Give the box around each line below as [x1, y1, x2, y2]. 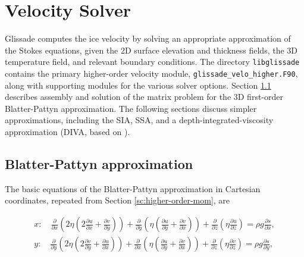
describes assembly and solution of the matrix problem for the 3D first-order [5, 90, 283, 103]
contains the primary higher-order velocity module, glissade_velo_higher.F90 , [5, 67, 298, 79]
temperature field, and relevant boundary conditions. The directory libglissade [5, 55, 300, 68]
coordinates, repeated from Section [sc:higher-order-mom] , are [5, 194, 230, 206]
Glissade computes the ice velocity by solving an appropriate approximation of [5, 32, 291, 45]
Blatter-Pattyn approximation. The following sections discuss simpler [5, 102, 257, 114]
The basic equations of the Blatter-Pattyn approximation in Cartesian [5, 182, 261, 195]
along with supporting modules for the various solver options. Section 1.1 [5, 79, 271, 91]
